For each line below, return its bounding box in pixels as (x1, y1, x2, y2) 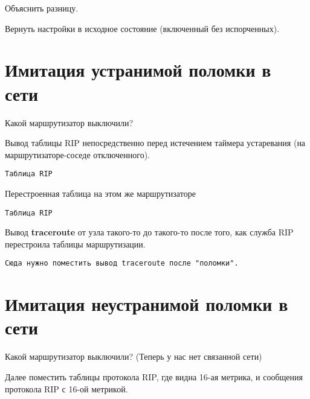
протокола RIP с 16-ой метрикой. (5, 382, 128, 395)
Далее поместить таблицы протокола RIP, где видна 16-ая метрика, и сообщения (5, 370, 303, 383)
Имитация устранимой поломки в (5, 57, 271, 82)
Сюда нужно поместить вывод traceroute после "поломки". (5, 259, 239, 268)
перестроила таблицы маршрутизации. (5, 237, 146, 250)
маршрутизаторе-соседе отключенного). (5, 148, 150, 161)
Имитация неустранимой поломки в (5, 292, 288, 316)
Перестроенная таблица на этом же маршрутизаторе (5, 187, 196, 199)
